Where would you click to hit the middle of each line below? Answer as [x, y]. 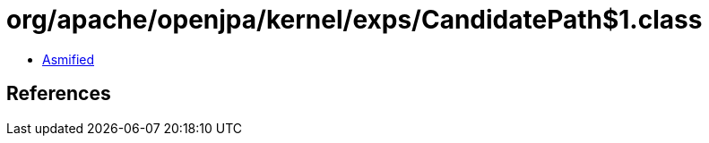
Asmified [69, 59]
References [59, 94]
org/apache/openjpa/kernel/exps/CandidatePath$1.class [354, 20]
